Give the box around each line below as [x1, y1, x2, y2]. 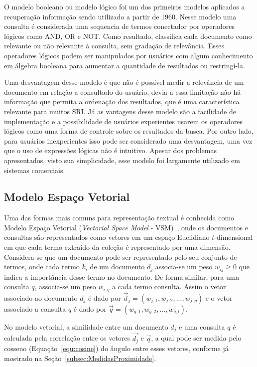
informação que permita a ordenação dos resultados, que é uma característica [4, 96, 240, 107]
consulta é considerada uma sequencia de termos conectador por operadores [4, 21, 235, 31]
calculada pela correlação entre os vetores [4, 333, 130, 343]
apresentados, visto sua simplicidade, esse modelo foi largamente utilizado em [4, 155, 240, 165]
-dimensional [214, 232, 253, 242]
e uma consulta [178, 321, 225, 332]
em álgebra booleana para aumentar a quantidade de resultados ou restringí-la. [4, 60, 245, 70]
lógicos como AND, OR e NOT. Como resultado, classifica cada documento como [4, 30, 252, 41]
